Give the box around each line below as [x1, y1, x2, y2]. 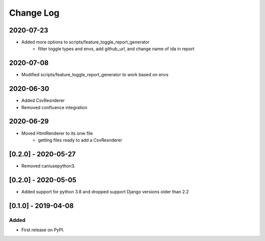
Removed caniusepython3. [21, 163, 76, 169]
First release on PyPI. [21, 227, 65, 233]
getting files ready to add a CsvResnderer [38, 137, 123, 143]
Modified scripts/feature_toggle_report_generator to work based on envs [21, 72, 169, 78]
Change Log [9, 7, 60, 18]
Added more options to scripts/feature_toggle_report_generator [21, 39, 150, 45]
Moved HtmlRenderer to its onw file [21, 130, 93, 136]
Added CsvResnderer [21, 97, 65, 103]
